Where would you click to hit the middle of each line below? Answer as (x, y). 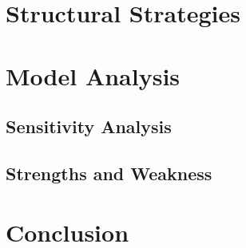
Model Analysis (93, 75)
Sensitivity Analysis (89, 126)
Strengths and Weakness (109, 173)
